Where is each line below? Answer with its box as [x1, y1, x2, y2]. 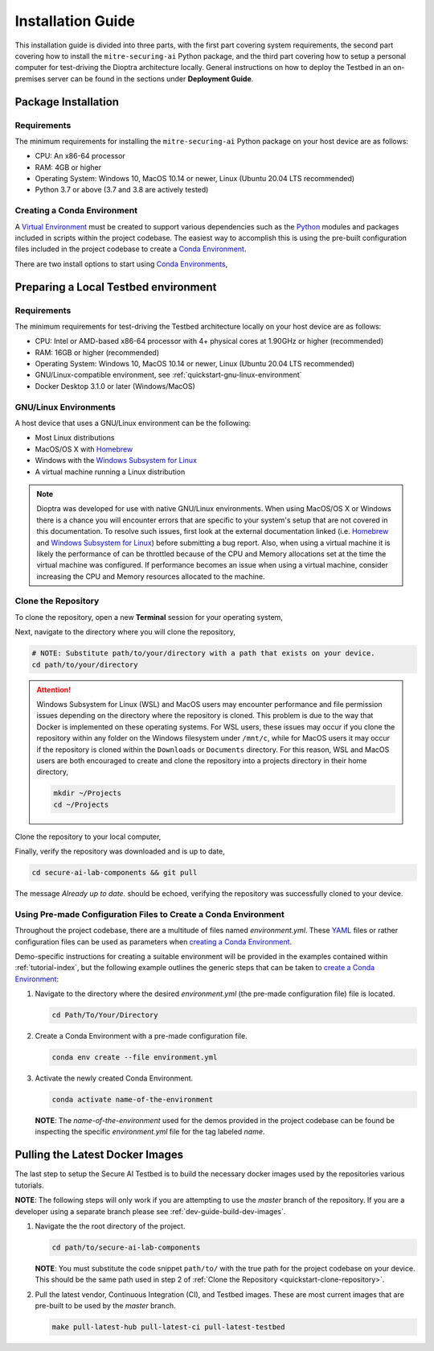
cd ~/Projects [53, 799, 109, 809]
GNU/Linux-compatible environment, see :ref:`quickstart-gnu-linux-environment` [35, 370, 302, 380]
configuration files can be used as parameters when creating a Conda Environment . [14, 936, 293, 946]
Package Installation [14, 95, 120, 109]
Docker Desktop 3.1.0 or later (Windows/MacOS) [35, 381, 196, 390]
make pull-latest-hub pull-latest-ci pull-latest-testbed [51, 1323, 285, 1332]
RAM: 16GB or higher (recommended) [35, 347, 160, 357]
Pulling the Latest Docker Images [14, 1148, 184, 1162]
